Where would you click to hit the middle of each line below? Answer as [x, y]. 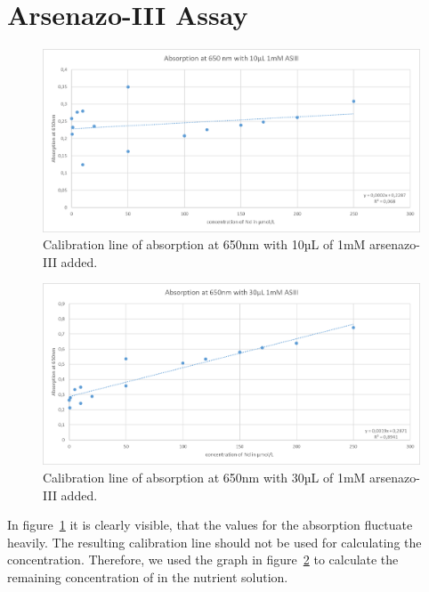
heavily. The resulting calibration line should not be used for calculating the [214, 542]
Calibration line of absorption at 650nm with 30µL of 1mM [204, 477]
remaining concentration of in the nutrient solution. [148, 576]
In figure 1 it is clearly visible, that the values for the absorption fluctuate [210, 525]
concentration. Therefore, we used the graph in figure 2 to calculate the [203, 560]
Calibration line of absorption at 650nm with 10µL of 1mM [204, 244]
